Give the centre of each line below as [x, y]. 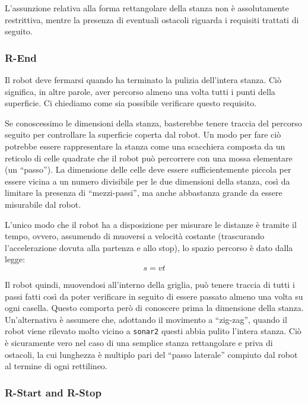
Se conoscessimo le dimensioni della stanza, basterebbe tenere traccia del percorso [153, 123]
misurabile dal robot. [43, 204]
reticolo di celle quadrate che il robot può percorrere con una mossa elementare [149, 158]
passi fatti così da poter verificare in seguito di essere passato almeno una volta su [154, 296]
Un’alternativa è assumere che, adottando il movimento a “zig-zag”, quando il [146, 319]
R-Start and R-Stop [53, 392]
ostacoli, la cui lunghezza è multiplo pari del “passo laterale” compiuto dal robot [151, 354]
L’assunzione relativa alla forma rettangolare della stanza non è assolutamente [147, 8]
